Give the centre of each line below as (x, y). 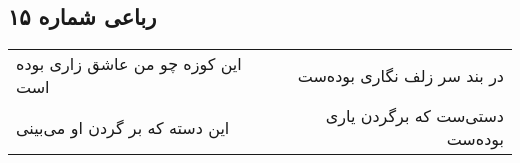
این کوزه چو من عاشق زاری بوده (129, 64)
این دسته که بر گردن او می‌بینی (123, 127)
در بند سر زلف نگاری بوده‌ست (400, 75)
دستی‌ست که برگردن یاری (414, 116)
